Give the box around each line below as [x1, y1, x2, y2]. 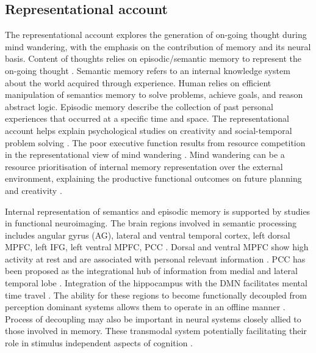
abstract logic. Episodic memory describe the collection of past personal [5, 100, 273, 113]
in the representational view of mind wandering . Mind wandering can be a [5, 148, 285, 161]
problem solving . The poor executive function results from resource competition [5, 136, 306, 149]
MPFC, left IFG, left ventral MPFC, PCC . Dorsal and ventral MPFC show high [5, 240, 309, 253]
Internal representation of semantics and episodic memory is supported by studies [5, 204, 311, 217]
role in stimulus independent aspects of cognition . [5, 336, 193, 349]
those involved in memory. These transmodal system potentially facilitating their [5, 324, 307, 337]
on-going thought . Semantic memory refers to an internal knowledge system [5, 64, 290, 76]
